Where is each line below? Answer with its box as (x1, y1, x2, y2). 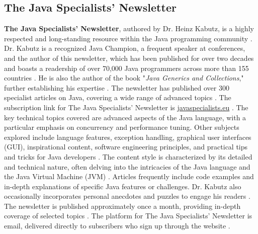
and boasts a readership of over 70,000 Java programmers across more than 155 (4, 62, 249, 73)
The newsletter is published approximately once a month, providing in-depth (4, 200, 241, 211)
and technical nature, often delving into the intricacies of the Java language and (4, 161, 250, 172)
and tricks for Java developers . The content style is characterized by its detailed (4, 151, 252, 162)
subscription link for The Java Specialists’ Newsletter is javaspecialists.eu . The (4, 102, 248, 112)
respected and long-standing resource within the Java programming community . (4, 33, 252, 43)
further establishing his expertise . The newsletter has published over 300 (4, 82, 229, 93)
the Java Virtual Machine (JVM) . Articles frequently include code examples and (4, 171, 254, 182)
